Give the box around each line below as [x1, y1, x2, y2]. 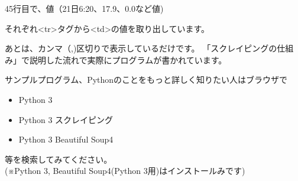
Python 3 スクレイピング [18, 113, 114, 125]
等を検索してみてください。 [5, 153, 112, 165]
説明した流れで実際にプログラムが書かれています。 [29, 53, 227, 66]
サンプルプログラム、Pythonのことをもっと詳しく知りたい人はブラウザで [5, 73, 288, 86]
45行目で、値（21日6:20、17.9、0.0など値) [5, 2, 164, 14]
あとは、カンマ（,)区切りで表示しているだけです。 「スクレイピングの [5, 42, 277, 54]
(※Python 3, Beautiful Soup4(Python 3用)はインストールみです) [5, 164, 245, 177]
